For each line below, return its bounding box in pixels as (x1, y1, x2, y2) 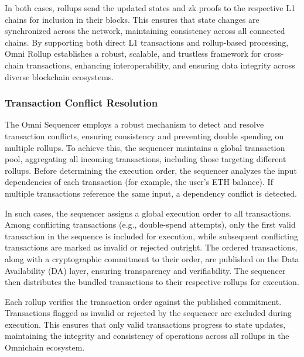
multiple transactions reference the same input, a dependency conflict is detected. (5, 187, 297, 199)
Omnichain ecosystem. (5, 341, 85, 353)
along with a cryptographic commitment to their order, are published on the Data (5, 252, 299, 265)
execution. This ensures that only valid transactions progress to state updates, (5, 318, 286, 330)
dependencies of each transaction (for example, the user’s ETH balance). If (5, 176, 273, 188)
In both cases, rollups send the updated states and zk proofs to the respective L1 (5, 2, 295, 13)
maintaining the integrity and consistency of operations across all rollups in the (5, 329, 289, 342)
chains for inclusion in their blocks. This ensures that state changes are (5, 13, 259, 25)
